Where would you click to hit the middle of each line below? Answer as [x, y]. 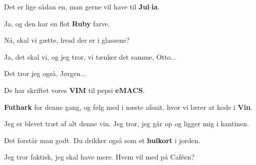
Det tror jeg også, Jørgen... [45, 73]
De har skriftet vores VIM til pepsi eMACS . [74, 90]
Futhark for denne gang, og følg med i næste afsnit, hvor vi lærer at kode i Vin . [128, 107]
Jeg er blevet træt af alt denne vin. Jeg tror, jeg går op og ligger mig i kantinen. [127, 124]
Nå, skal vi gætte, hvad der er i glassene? [67, 40]
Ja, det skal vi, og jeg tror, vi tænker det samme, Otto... [90, 56]
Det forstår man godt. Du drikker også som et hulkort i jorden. [102, 140]
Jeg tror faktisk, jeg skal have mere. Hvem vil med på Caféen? [99, 157]
